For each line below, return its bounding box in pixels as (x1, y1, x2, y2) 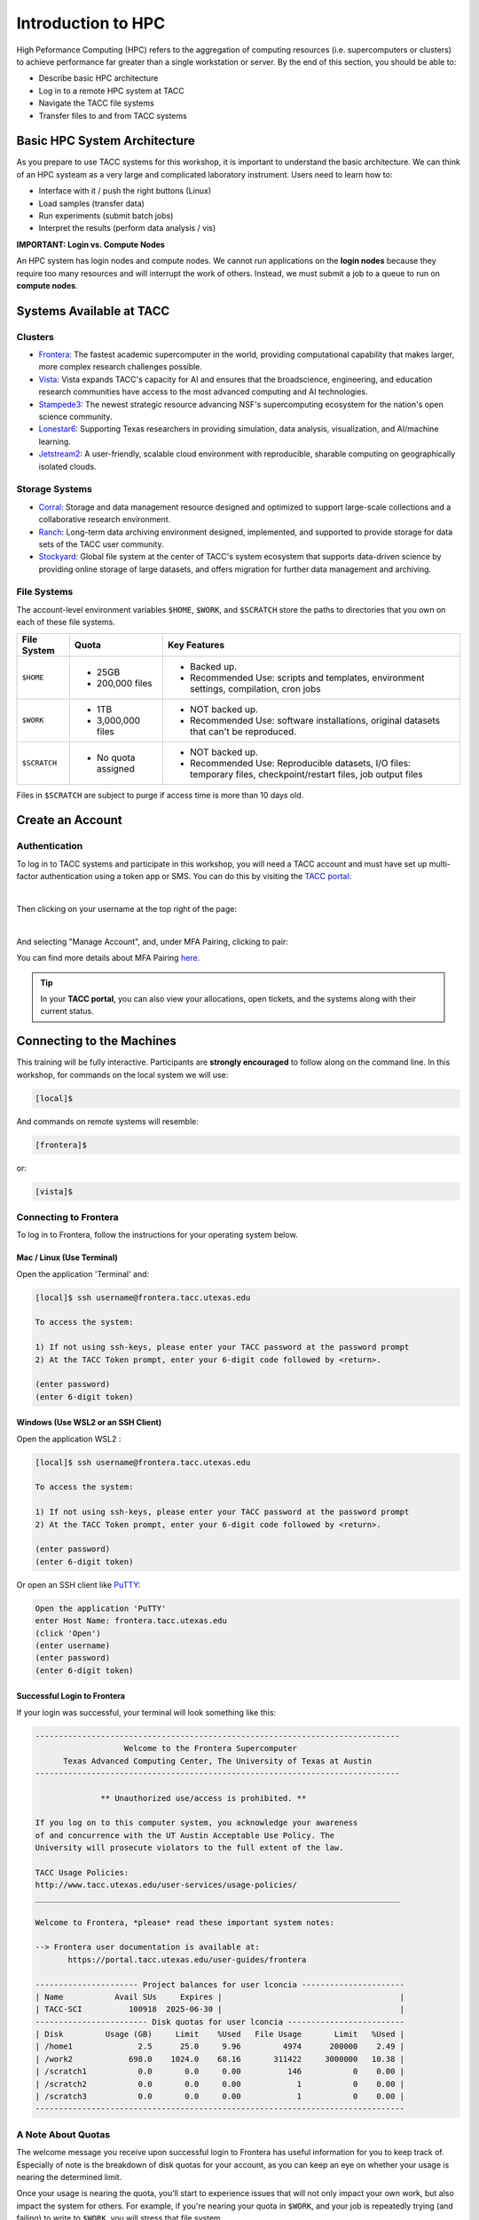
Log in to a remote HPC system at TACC (38, 85, 185, 96)
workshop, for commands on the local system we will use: (16, 1069, 229, 1080)
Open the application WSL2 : (16, 1433, 122, 1444)
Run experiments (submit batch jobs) (38, 210, 174, 221)
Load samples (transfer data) (38, 198, 145, 209)
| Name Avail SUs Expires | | (35, 1992, 405, 2002)
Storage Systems (16, 483, 92, 496)
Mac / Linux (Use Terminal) (16, 1252, 119, 1263)
